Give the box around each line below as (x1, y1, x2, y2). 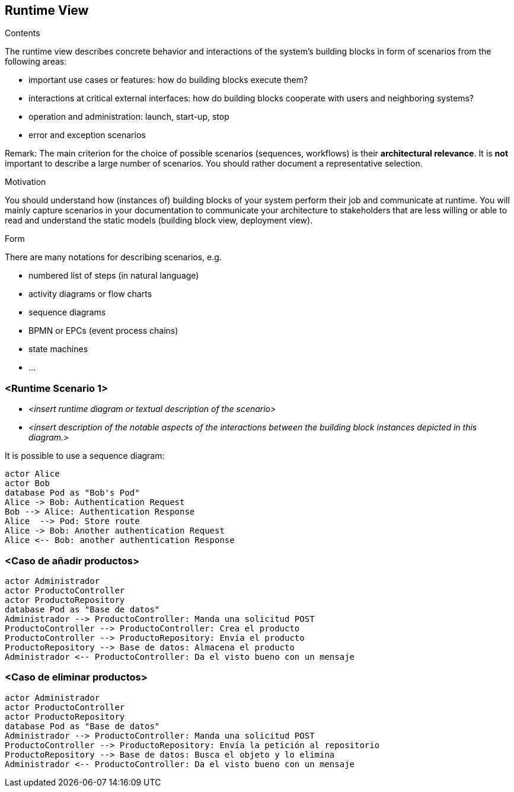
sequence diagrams (28, 307, 106, 318)
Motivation (5, 177, 46, 187)
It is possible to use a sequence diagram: (5, 451, 165, 461)
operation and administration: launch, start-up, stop (28, 111, 229, 122)
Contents (5, 28, 40, 39)
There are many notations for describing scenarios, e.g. (5, 252, 222, 263)
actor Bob (5, 478, 50, 488)
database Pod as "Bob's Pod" (5, 488, 140, 498)
